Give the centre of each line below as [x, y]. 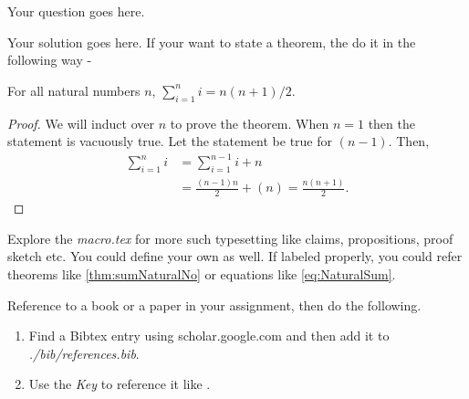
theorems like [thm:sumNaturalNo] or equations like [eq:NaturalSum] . [202, 274]
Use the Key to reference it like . [120, 384]
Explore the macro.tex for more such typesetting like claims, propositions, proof [230, 238]
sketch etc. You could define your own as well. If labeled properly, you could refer [235, 256]
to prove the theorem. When [250, 123]
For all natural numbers [74, 90]
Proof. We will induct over [81, 123]
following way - [50, 60]
